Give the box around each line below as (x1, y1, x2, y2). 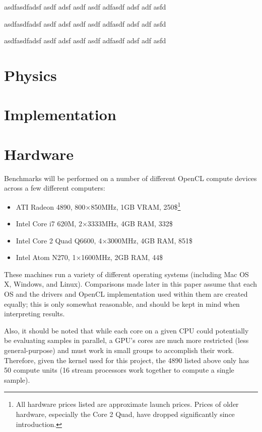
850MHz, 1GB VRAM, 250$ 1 (91, 200, 181, 212)
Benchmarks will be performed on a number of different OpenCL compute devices (4, 172, 257, 183)
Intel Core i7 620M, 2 (16, 218, 82, 229)
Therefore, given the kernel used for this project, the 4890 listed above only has (4, 355, 249, 365)
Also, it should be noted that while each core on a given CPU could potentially (4, 325, 249, 335)
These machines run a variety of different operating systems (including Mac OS (4, 269, 249, 279)
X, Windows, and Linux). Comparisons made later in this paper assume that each (4, 279, 257, 289)
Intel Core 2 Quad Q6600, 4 (16, 235, 102, 245)
